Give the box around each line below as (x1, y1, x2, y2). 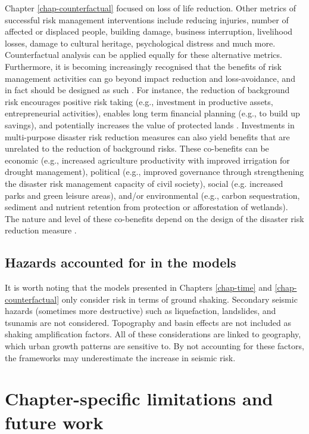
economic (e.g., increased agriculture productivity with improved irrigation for (5, 153, 290, 166)
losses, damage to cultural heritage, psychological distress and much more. (5, 36, 276, 49)
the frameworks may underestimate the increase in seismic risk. (5, 351, 236, 364)
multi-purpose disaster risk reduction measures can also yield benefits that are (5, 130, 290, 143)
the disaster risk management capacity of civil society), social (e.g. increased (5, 177, 283, 189)
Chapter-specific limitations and (5, 386, 273, 411)
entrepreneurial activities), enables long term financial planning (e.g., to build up (5, 107, 300, 119)
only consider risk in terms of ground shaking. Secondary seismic (61, 293, 298, 305)
